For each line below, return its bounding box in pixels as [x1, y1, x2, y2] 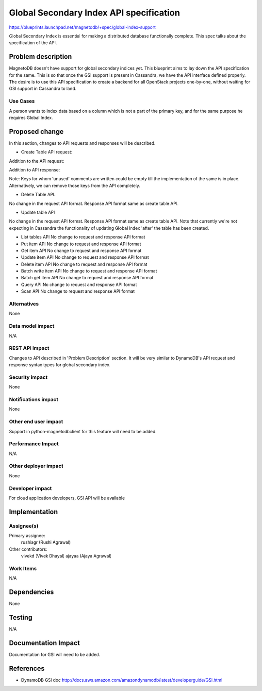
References [9, 664, 45, 673]
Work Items [9, 565, 37, 572]
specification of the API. [9, 40, 57, 46]
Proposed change [9, 127, 64, 135]
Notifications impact [9, 396, 58, 403]
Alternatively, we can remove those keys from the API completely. [9, 183, 141, 188]
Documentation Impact [9, 639, 80, 647]
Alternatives [9, 301, 39, 307]
